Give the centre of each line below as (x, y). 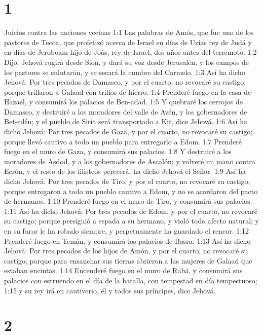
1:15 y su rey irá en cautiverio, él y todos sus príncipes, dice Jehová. (110, 290)
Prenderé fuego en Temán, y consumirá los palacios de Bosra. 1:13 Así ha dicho (127, 240)
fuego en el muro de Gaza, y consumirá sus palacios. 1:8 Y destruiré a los (118, 151)
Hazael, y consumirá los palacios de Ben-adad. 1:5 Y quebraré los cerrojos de (123, 102)
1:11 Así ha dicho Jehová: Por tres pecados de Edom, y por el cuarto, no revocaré (131, 211)
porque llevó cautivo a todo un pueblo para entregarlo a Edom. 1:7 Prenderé (123, 141)
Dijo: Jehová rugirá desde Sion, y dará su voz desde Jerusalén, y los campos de (127, 62)
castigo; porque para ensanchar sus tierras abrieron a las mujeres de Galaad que (128, 260)
